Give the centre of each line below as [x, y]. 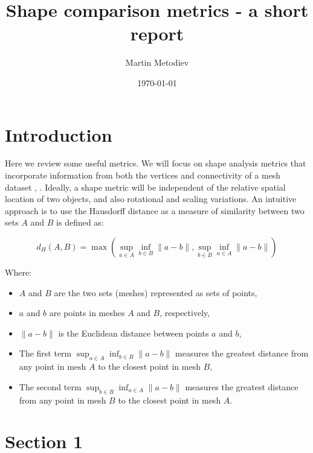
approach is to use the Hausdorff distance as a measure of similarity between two [155, 210]
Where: [18, 272]
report [157, 33]
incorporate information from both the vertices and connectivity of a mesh [143, 175]
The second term [50, 386]
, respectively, [185, 313]
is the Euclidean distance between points [134, 333]
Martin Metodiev [157, 62]
